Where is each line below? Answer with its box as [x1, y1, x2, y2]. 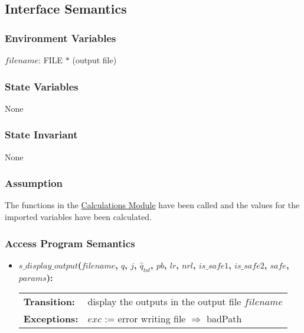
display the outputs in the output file [87, 295, 241, 309]
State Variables [5, 79, 79, 93]
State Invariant [5, 127, 78, 142]
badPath [207, 312, 242, 326]
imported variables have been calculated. [5, 211, 152, 223]
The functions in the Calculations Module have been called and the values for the [5, 199, 300, 211]
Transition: [23, 295, 75, 309]
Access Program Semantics [5, 235, 135, 250]
